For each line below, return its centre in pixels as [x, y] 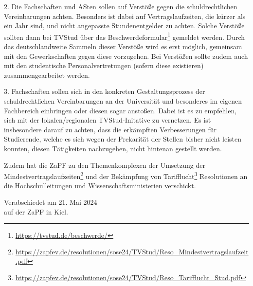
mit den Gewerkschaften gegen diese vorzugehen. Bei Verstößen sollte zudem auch [126, 56]
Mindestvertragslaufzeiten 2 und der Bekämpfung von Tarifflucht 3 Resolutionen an [126, 175]
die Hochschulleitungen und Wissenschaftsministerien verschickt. [100, 186]
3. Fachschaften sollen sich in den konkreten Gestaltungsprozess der [105, 91]
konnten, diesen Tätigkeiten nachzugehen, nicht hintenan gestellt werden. [113, 148]
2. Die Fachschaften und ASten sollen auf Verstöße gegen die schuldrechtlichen [121, 6]
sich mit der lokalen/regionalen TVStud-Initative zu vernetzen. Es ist [108, 120]
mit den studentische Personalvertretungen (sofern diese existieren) [104, 65]
